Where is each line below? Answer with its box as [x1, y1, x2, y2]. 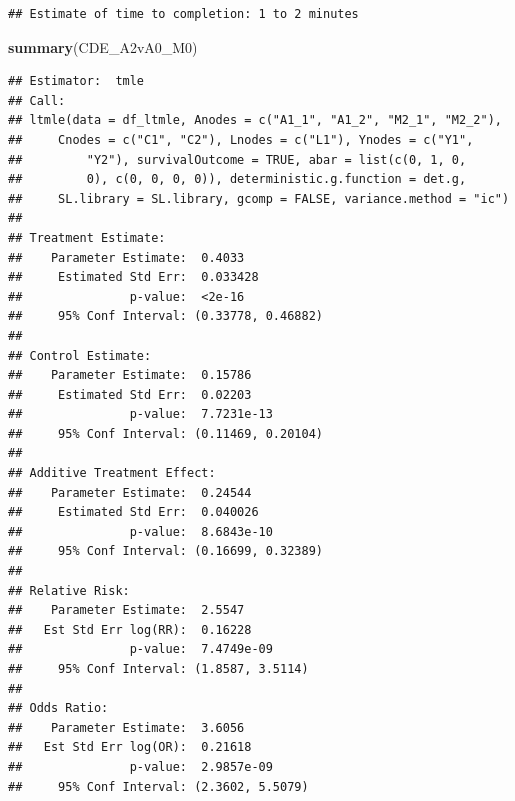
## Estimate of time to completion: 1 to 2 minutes [8, 7, 359, 21]
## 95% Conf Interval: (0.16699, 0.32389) [8, 544, 323, 559]
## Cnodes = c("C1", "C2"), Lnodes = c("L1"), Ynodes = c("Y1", [8, 132, 474, 147]
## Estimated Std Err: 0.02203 [8, 387, 252, 402]
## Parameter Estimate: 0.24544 [8, 485, 252, 500]
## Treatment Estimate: [8, 230, 166, 245]
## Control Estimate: [8, 348, 152, 363]
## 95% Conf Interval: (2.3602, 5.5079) [8, 779, 309, 794]
